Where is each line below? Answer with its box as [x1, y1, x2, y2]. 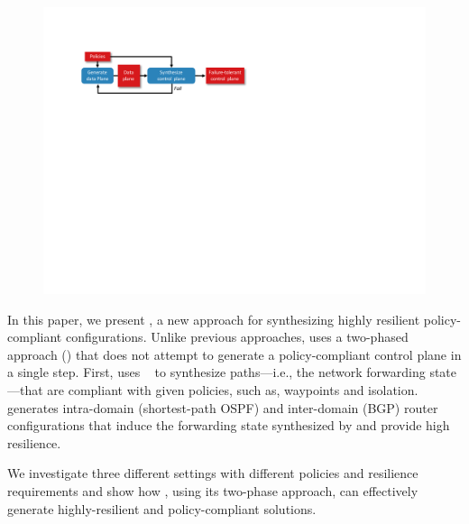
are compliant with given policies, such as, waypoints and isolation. [47, 380, 418, 399]
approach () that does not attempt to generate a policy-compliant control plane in [7, 345, 462, 363]
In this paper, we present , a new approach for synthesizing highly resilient [7, 309, 420, 328]
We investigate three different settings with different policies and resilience [7, 464, 418, 483]
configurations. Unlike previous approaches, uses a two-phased [65, 327, 409, 346]
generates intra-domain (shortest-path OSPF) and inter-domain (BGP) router [7, 398, 438, 417]
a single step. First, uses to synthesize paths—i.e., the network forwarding [7, 363, 426, 382]
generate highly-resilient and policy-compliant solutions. [7, 499, 317, 518]
